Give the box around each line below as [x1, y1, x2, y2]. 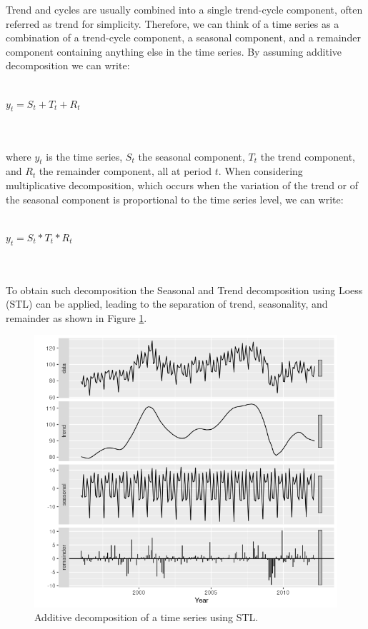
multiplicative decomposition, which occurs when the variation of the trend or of [6, 177, 359, 192]
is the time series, [46, 149, 123, 163]
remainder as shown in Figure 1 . [6, 310, 147, 325]
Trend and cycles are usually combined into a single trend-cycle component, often [6, 2, 363, 16]
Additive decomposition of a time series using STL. [34, 610, 259, 625]
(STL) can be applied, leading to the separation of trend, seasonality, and [6, 296, 328, 311]
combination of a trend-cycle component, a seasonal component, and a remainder [6, 30, 361, 45]
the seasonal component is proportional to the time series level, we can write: [6, 191, 344, 206]
